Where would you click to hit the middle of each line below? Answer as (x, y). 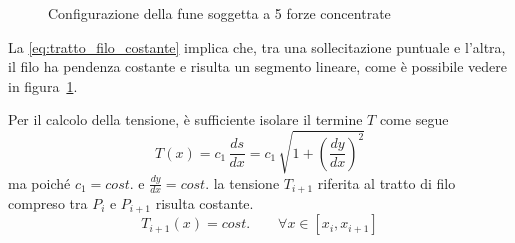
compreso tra (48, 202)
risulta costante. (204, 202)
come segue (414, 119)
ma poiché (39, 182)
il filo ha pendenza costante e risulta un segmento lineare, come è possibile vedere (257, 66)
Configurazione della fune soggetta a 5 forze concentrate (219, 13)
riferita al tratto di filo (386, 182)
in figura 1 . (43, 85)
